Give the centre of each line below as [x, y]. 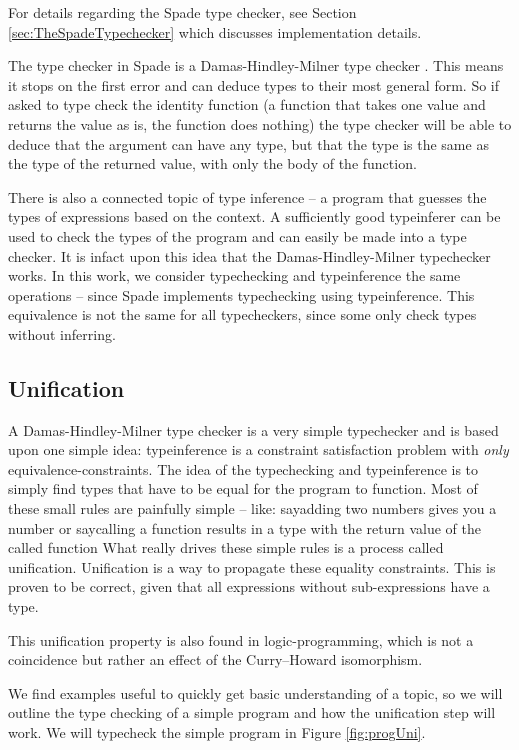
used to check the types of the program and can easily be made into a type [237, 235]
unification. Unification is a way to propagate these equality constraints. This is [252, 566]
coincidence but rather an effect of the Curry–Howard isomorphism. [215, 659]
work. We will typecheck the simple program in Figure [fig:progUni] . [217, 732]
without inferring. [62, 333]
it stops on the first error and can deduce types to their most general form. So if [254, 84]
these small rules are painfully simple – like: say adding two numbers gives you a [252, 508]
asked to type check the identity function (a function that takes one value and [247, 104]
